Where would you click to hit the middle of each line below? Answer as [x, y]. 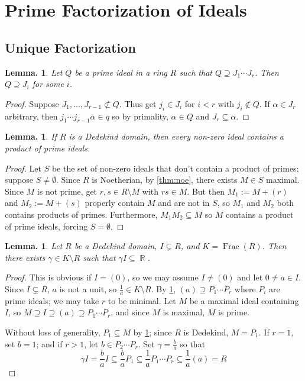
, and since [130, 312]
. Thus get [138, 103]
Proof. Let [23, 168]
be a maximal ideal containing [244, 300]
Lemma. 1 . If [31, 136]
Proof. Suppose [32, 103]
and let [250, 277]
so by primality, [140, 116]
